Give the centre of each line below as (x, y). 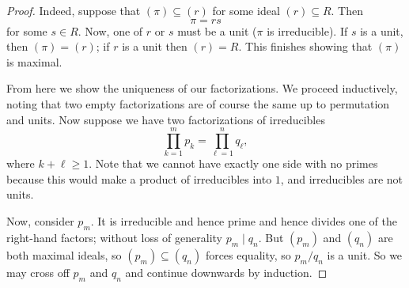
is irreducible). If (307, 30)
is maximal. (34, 61)
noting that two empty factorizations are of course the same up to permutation (198, 103)
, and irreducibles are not (342, 178)
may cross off (38, 272)
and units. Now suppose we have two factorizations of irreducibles (166, 119)
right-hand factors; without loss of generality (114, 237)
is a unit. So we (365, 254)
